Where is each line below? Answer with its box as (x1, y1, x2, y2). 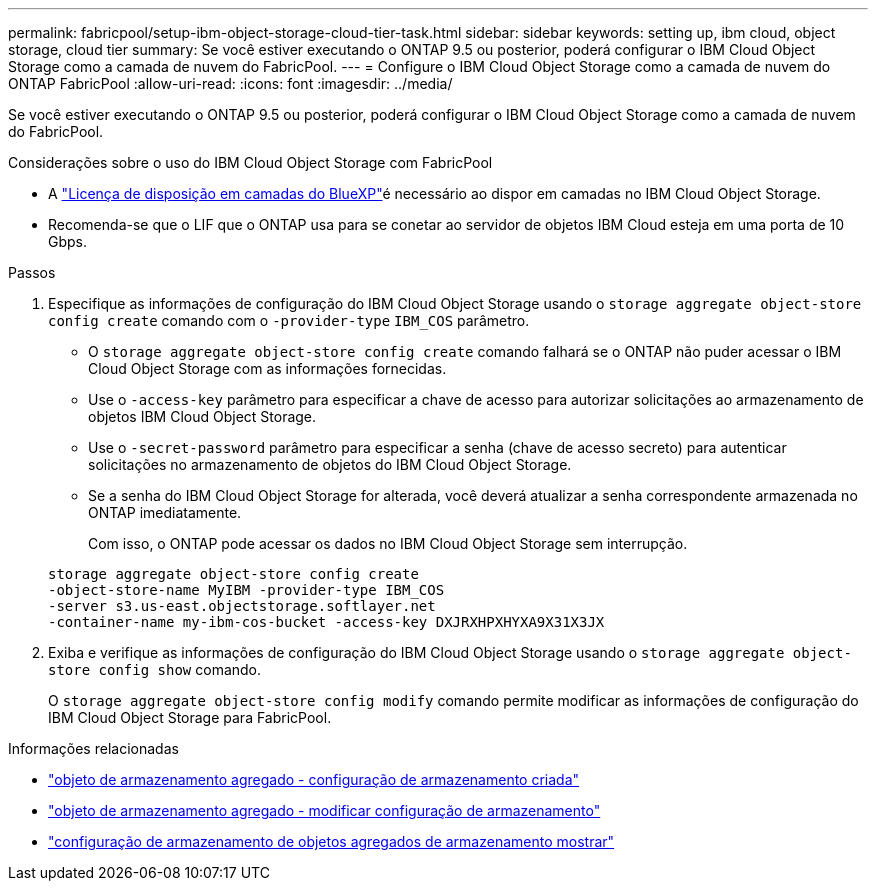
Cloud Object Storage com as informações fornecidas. (88, 360, 447, 377)
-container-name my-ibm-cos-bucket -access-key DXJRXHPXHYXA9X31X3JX (48, 614, 605, 630)
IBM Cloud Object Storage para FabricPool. (48, 709, 332, 726)
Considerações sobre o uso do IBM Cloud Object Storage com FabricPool (8, 154, 493, 171)
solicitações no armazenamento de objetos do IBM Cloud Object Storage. (88, 456, 572, 473)
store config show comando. (48, 661, 262, 678)
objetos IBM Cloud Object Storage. (88, 408, 317, 425)
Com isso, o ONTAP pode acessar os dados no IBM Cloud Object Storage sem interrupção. (88, 535, 688, 552)
